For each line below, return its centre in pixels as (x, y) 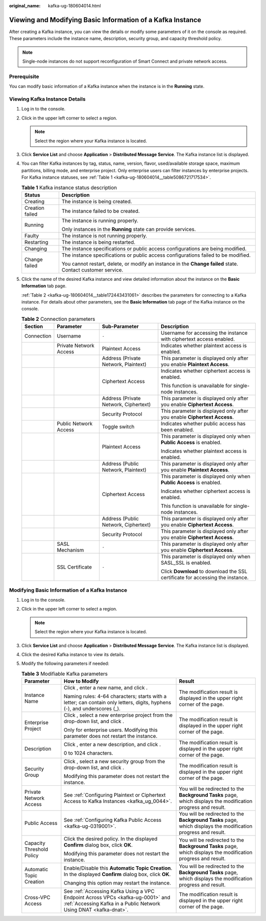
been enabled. (178, 430)
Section (34, 327)
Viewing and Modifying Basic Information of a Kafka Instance (105, 20)
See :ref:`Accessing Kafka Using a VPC (109, 891)
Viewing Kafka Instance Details (47, 99)
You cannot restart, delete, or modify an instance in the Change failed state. (150, 264)
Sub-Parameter (120, 327)
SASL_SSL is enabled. (186, 563)
